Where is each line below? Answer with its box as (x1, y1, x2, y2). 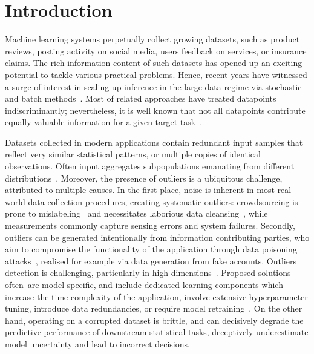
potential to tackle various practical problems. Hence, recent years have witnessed (5, 68, 307, 80)
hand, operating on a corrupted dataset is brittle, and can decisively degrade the (5, 313, 304, 326)
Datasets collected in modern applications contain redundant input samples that (5, 136, 303, 148)
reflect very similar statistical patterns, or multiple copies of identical (5, 148, 261, 160)
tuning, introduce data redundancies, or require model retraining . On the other (5, 302, 303, 315)
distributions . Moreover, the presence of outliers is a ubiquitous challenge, (5, 171, 283, 184)
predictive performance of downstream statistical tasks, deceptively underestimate (5, 326, 309, 338)
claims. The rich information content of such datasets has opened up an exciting (5, 56, 303, 69)
